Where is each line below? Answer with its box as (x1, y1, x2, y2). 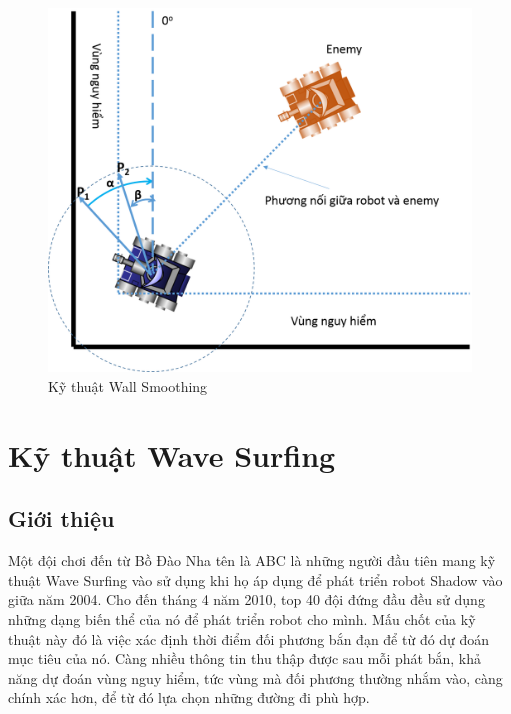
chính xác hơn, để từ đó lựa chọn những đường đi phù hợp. (8, 687, 370, 708)
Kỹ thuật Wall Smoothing (48, 375, 208, 396)
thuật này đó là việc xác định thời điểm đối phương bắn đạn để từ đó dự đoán (8, 628, 490, 649)
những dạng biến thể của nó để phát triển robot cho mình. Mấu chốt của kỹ (8, 608, 476, 629)
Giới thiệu (8, 503, 115, 534)
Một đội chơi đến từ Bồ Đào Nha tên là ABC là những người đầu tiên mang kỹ (8, 550, 496, 571)
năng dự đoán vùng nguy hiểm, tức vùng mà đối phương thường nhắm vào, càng (8, 667, 503, 688)
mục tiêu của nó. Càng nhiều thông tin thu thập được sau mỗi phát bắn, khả (8, 648, 482, 669)
